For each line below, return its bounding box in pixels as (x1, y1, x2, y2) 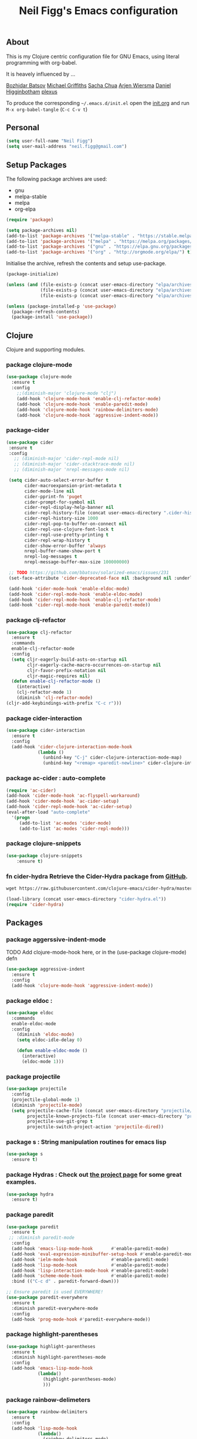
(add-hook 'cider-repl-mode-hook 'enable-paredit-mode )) (8, 602, 151, 608)
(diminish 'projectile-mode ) (11, 1102, 83, 1108)
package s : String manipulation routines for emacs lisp (6, 1138, 167, 1146)
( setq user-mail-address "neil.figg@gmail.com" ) (6, 144, 127, 150)
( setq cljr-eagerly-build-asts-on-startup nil (11, 656, 127, 663)
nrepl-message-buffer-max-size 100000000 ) (24, 559, 130, 565)
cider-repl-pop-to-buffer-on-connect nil (24, 521, 127, 527)
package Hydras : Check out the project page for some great (6, 1171, 182, 1179)
